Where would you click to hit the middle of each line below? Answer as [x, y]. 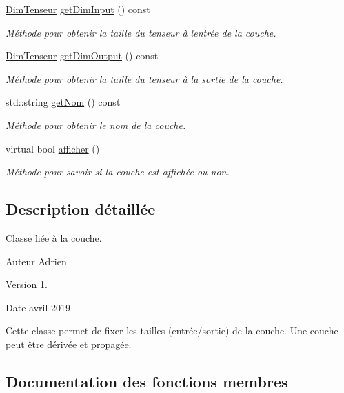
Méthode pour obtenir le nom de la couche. [96, 125]
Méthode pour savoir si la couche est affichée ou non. [118, 172]
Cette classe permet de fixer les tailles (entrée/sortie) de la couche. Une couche [172, 330]
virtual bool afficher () [53, 148]
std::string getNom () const [63, 102]
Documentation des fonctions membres [147, 381]
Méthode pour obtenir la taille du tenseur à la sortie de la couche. [144, 78]
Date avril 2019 [38, 307]
